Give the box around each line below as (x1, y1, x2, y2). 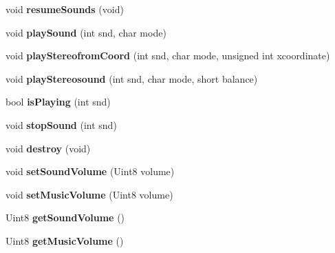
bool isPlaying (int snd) (6, 94, 111, 109)
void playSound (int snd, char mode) (6, 25, 166, 39)
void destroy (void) (6, 141, 91, 155)
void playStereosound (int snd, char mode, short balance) (6, 71, 258, 85)
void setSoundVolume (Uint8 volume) (6, 164, 175, 179)
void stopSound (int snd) (6, 117, 117, 132)
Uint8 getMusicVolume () (6, 233, 124, 247)
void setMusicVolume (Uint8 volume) (6, 187, 173, 201)
